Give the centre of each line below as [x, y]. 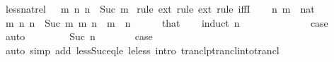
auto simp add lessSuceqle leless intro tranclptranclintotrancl [142, 50]
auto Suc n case [79, 36]
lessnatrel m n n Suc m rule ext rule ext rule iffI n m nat [160, 8]
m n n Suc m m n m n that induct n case [167, 22]
